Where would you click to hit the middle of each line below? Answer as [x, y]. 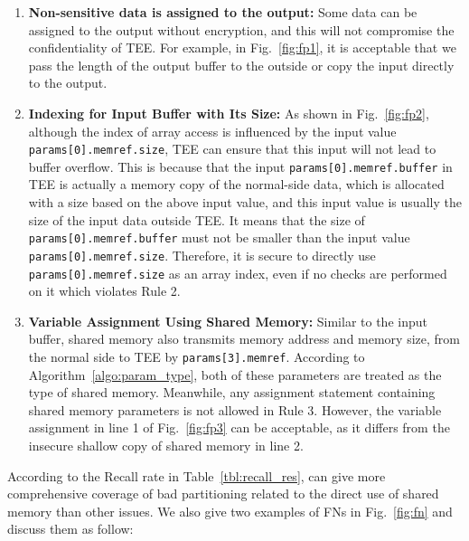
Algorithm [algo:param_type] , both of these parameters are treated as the [235, 374]
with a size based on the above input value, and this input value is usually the [245, 202]
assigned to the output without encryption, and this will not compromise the [241, 29]
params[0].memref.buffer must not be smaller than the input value [219, 237]
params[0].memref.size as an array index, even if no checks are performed [238, 273]
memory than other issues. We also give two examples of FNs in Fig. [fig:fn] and [230, 511]
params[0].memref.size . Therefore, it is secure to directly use [202, 255]
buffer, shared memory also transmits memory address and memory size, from [244, 339]
